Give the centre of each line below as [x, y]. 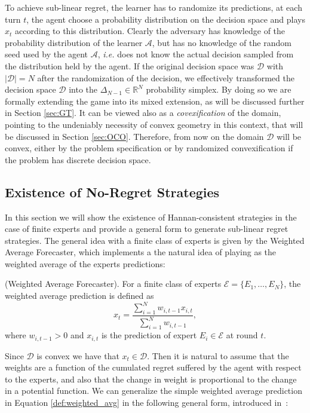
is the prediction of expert [149, 335]
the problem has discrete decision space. [78, 159]
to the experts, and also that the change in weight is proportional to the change [151, 379]
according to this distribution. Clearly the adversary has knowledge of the [150, 31]
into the [83, 89]
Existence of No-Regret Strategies [112, 192]
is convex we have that [78, 355]
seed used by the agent [46, 54]
